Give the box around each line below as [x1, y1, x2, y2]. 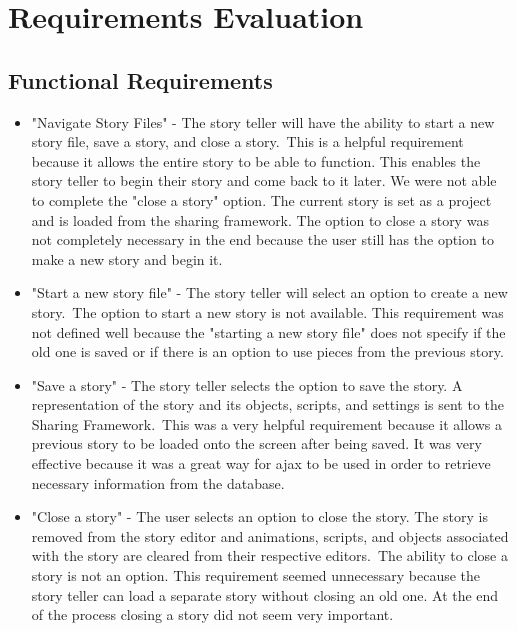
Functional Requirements [8, 64, 273, 95]
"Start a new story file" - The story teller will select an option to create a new [31, 282, 508, 303]
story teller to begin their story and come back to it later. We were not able [31, 170, 497, 191]
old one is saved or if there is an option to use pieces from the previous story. [31, 341, 504, 362]
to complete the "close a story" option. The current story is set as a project [31, 189, 492, 210]
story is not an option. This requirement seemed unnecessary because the [31, 565, 481, 586]
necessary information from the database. [31, 472, 285, 493]
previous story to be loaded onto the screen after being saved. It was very [31, 433, 482, 454]
